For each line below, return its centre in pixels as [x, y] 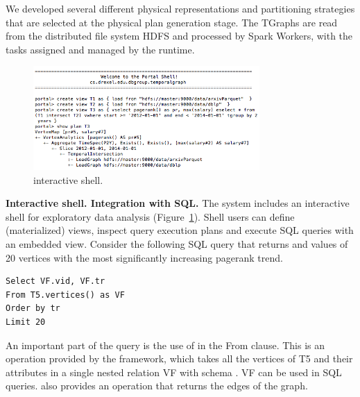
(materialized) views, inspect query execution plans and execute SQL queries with [180, 230]
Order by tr [33, 309]
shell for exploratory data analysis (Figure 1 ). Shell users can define [150, 216]
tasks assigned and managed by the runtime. [100, 49]
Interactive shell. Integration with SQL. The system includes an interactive [178, 203]
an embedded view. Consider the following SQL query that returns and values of [177, 243]
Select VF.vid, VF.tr [55, 281]
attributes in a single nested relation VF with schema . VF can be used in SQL [174, 372]
